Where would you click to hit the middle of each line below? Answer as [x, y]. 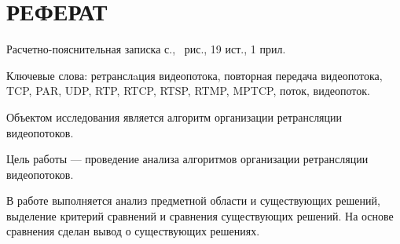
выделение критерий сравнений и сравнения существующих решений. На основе [200, 215]
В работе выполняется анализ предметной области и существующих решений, [193, 200]
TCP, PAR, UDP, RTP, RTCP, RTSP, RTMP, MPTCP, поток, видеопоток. [188, 91]
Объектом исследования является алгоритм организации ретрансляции [174, 117]
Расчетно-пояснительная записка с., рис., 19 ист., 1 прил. [146, 49]
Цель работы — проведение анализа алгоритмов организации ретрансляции [187, 159]
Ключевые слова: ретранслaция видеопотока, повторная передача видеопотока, [194, 75]
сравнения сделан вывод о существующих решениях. [133, 231]
